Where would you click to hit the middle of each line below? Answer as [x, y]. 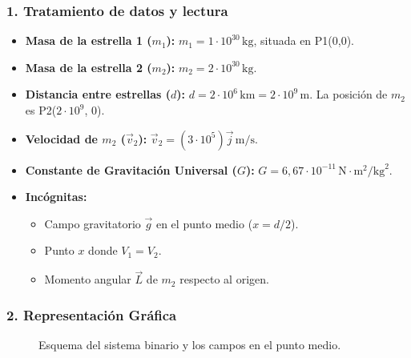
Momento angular [88, 279]
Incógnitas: [56, 197]
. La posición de [349, 94]
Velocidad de [61, 138]
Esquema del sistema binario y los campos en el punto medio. [190, 344]
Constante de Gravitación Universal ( [131, 169]
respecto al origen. [224, 279]
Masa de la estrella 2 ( [89, 67]
